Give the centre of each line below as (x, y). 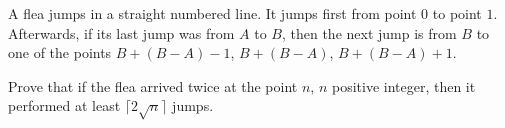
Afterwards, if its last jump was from (121, 32)
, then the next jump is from (369, 32)
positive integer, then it (403, 85)
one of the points (60, 52)
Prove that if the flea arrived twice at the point (153, 85)
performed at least (64, 105)
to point (457, 13)
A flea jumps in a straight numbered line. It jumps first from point (212, 13)
